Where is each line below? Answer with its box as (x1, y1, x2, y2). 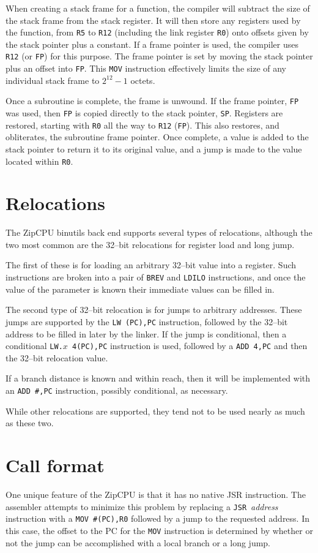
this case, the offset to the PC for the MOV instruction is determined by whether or (6, 524, 313, 536)
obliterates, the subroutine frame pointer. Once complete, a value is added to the (6, 130, 309, 143)
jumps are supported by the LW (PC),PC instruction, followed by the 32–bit (6, 315, 288, 328)
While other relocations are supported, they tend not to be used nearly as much (6, 404, 305, 417)
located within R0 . (6, 154, 73, 167)
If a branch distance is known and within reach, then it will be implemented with (6, 372, 311, 385)
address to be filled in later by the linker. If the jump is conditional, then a (6, 327, 287, 340)
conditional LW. (6, 339, 63, 352)
